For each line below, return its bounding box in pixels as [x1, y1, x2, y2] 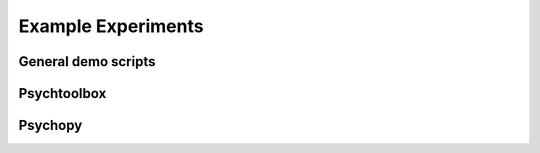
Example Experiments [18, 15, 204, 37]
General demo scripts [18, 53, 156, 70]
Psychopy [18, 117, 83, 134]
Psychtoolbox [18, 85, 107, 102]
